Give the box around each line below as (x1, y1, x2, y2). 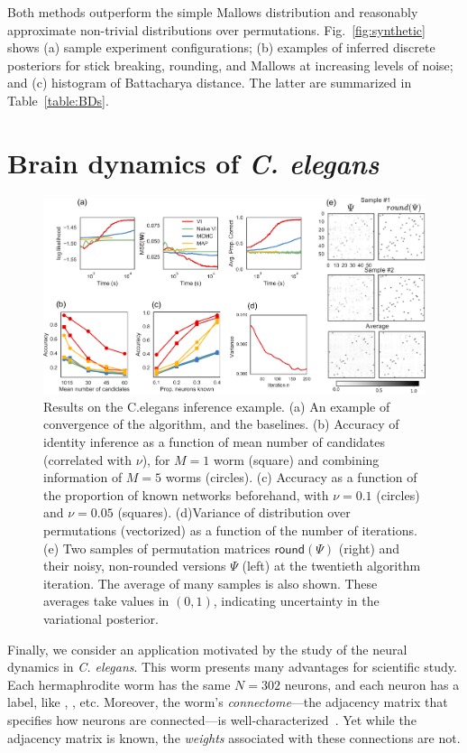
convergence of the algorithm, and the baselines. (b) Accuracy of (43, 414, 399, 433)
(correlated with (43, 450, 133, 469)
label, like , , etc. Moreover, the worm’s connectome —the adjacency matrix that (7, 693, 448, 711)
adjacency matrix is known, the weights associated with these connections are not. (7, 728, 461, 747)
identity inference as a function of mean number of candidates (43, 432, 386, 451)
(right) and (338, 538, 400, 557)
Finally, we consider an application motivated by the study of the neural (7, 639, 407, 658)
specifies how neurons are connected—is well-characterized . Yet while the (7, 710, 417, 729)
